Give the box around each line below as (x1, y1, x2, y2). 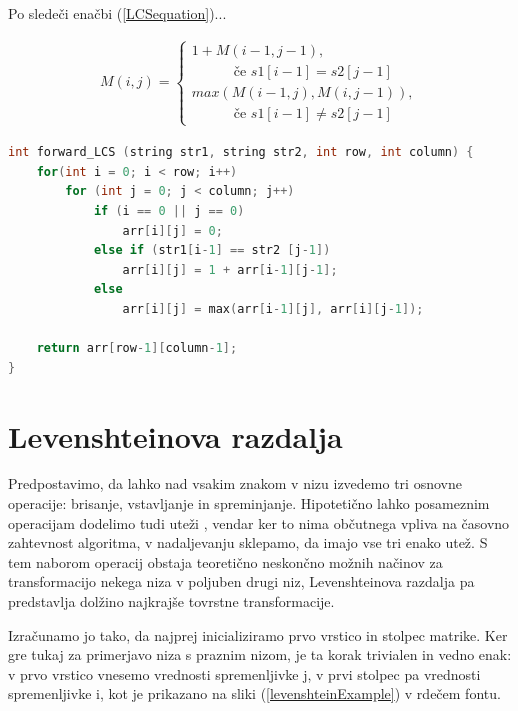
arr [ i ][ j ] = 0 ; (122, 223, 223, 238)
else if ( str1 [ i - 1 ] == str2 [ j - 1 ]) (93, 243, 331, 258)
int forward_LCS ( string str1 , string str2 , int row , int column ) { (8, 145, 474, 160)
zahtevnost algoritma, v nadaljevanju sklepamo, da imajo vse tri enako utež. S (8, 532, 488, 553)
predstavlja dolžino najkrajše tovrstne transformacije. (8, 591, 335, 612)
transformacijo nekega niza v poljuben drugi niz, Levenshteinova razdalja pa (8, 571, 475, 592)
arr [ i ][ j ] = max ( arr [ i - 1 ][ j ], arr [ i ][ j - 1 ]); (122, 301, 424, 316)
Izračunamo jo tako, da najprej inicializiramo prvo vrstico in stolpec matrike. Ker (8, 624, 508, 645)
